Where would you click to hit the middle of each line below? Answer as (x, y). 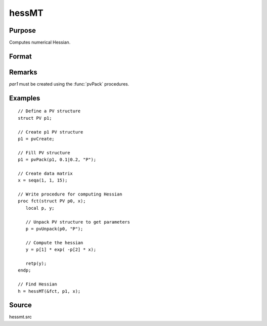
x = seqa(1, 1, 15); (43, 180)
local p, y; (40, 208)
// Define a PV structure (49, 111)
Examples (25, 98)
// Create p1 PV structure (51, 132)
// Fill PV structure (44, 153)
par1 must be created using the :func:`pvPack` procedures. (69, 84)
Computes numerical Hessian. (40, 43)
